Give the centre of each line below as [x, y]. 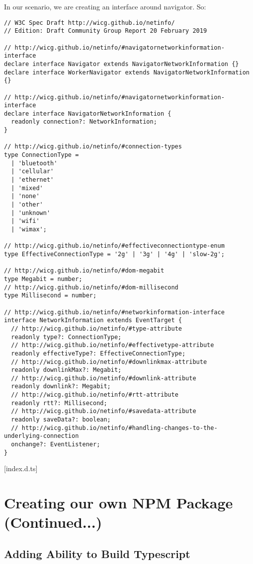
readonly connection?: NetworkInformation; [84, 122]
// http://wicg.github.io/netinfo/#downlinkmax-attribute [109, 362]
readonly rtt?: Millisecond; [59, 403]
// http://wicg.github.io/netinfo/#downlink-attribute [104, 378]
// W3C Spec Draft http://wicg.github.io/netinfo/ [89, 23]
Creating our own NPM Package [119, 503]
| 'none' [25, 196]
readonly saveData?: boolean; [61, 420]
